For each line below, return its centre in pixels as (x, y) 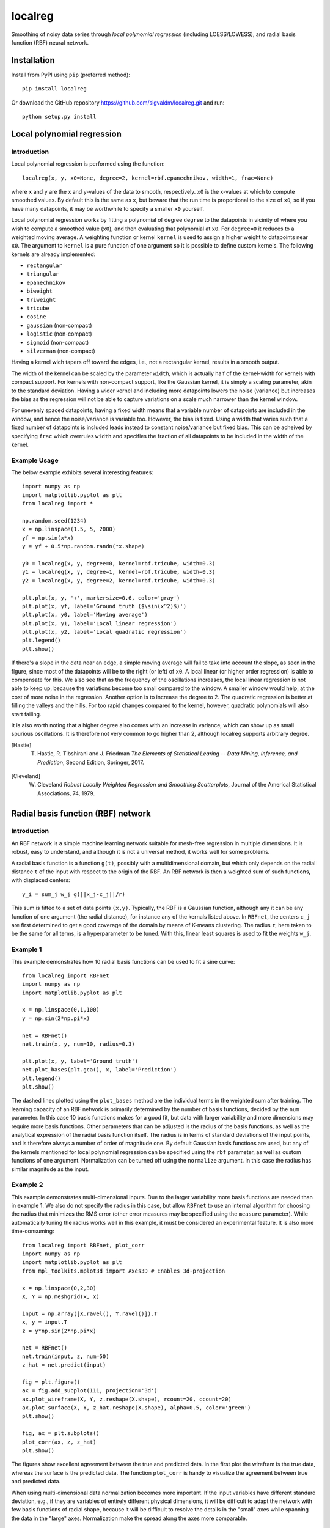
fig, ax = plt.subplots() (61, 1434)
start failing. (26, 714)
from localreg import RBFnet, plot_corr (83, 1245)
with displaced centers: (41, 880)
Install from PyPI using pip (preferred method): (71, 75)
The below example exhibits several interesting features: (82, 472)
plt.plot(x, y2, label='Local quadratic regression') (104, 632)
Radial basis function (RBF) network (81, 813)
